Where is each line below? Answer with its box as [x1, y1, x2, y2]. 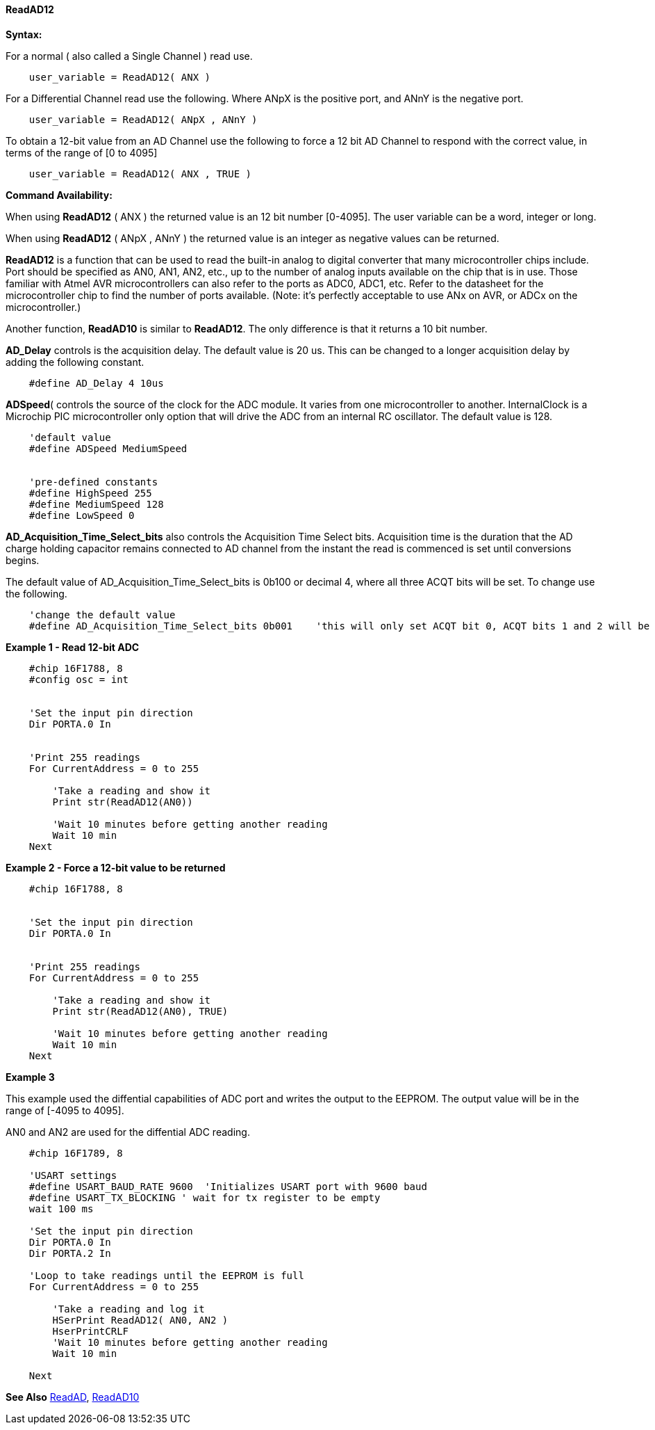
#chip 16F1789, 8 [28, 1147, 123, 1159]
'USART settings [28, 1169, 117, 1181]
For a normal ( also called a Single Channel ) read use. [6, 49, 253, 62]
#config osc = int [28, 673, 129, 685]
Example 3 [6, 1070, 55, 1083]
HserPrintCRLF [52, 1325, 129, 1337]
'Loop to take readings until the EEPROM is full [28, 1269, 304, 1281]
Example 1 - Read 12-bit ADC [6, 641, 140, 653]
